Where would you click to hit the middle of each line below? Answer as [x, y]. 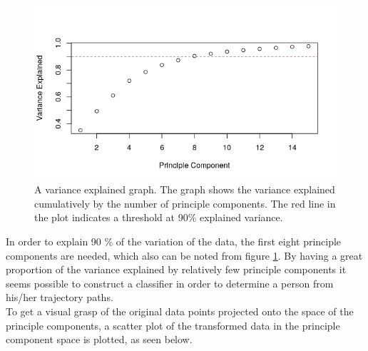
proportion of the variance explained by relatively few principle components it [176, 269]
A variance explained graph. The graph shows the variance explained [185, 189]
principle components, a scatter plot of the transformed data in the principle [173, 325]
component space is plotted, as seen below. [99, 339]
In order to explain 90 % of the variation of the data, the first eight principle [174, 241]
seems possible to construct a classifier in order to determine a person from [170, 283]
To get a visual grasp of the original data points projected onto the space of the [180, 311]
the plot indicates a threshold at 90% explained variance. [159, 217]
